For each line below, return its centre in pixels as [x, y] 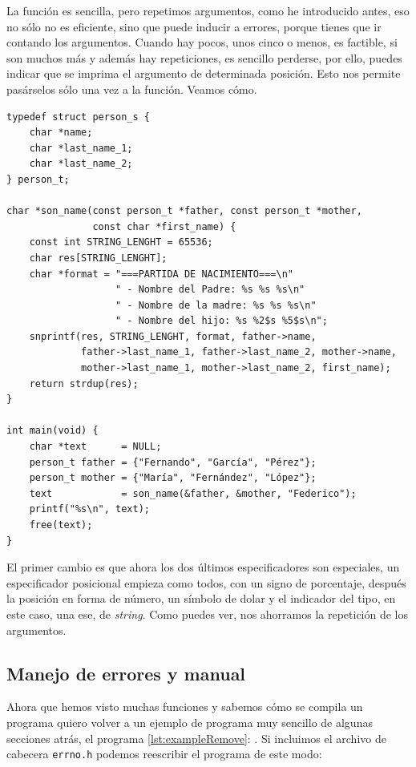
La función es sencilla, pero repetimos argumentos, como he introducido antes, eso [208, 10]
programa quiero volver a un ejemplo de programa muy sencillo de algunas [190, 722]
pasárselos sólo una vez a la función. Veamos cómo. [132, 89]
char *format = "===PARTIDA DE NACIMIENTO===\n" [161, 274]
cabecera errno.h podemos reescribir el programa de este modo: [164, 754]
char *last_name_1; [81, 148]
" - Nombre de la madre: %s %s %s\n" [216, 305]
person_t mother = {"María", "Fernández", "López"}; [173, 478]
